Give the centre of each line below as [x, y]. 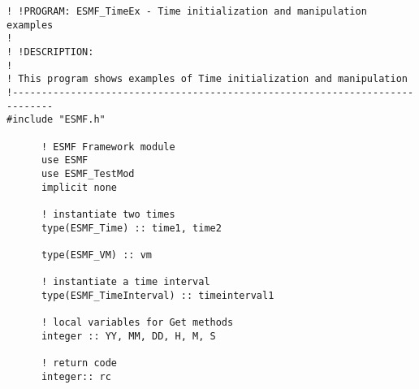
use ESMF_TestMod [88, 173]
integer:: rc [76, 376]
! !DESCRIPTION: [50, 52]
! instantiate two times [108, 214]
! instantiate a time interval [125, 282]
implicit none [79, 187]
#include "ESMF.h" [56, 120]
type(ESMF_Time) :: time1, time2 [131, 228]
